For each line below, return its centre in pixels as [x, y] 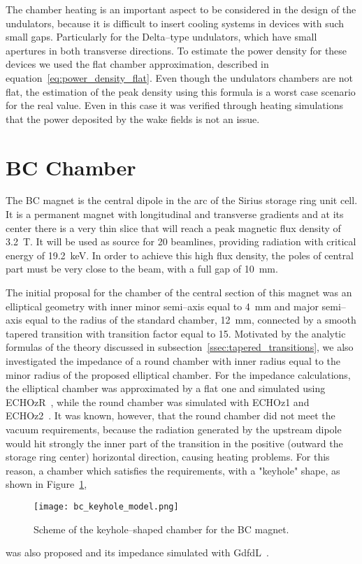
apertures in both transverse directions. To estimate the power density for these [176, 50]
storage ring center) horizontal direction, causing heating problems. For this [168, 457]
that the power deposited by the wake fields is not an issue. [133, 118]
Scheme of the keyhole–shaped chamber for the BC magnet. [161, 529]
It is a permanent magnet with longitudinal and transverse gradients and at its [175, 214]
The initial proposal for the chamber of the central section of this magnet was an [179, 292]
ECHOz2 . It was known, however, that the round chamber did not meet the [171, 415]
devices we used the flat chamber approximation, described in [137, 64]
